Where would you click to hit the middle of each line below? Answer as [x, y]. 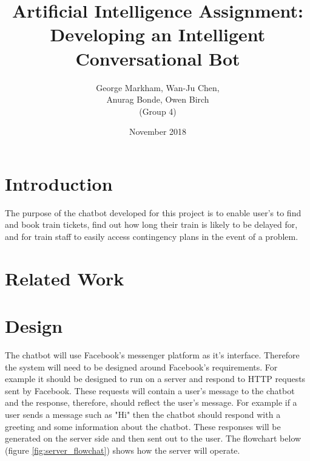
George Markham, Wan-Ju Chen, [158, 87]
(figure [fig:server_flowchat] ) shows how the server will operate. [123, 450]
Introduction [59, 183]
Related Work [65, 278]
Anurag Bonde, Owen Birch [158, 99]
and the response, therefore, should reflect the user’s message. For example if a [151, 402]
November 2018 [158, 131]
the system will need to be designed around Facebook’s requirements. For [141, 367]
